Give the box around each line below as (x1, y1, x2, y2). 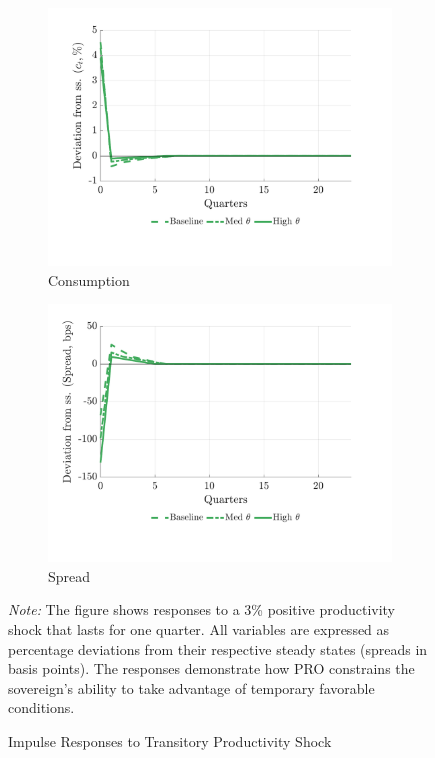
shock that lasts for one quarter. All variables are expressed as (8, 618, 390, 639)
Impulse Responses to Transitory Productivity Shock (8, 730, 332, 751)
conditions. (8, 697, 75, 718)
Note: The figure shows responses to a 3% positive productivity (8, 599, 396, 620)
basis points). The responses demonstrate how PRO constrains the (8, 658, 415, 679)
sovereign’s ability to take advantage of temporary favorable (8, 677, 375, 698)
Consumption (48, 269, 130, 290)
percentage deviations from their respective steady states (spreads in (8, 638, 428, 659)
